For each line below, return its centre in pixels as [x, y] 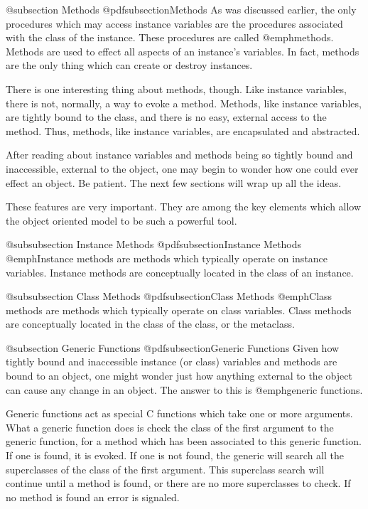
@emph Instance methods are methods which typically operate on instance [167, 258]
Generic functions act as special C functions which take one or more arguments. [179, 413]
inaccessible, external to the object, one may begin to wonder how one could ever [182, 168]
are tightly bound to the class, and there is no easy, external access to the [166, 117]
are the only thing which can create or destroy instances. [129, 65]
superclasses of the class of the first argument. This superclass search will [165, 469]
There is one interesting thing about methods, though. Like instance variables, [176, 89]
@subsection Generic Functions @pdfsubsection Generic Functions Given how [173, 347]
